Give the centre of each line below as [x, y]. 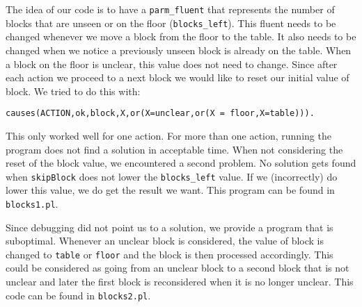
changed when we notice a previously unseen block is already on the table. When [179, 50]
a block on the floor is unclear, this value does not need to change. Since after [172, 64]
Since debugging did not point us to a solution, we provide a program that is [170, 227]
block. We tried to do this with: [73, 91]
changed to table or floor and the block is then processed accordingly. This [170, 254]
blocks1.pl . [32, 203]
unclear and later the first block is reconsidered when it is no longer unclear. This [180, 282]
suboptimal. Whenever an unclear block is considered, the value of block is [165, 241]
